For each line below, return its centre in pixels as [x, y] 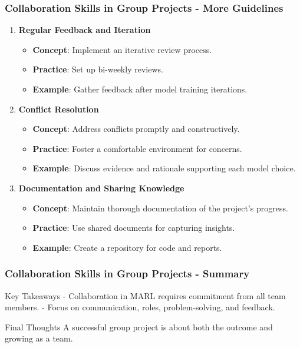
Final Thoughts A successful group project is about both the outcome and [139, 327]
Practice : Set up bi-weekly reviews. [98, 69]
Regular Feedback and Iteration [85, 30]
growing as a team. [39, 338]
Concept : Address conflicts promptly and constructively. [136, 129]
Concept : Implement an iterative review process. [122, 49]
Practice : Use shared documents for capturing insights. [134, 228]
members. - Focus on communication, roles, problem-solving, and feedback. [140, 307]
